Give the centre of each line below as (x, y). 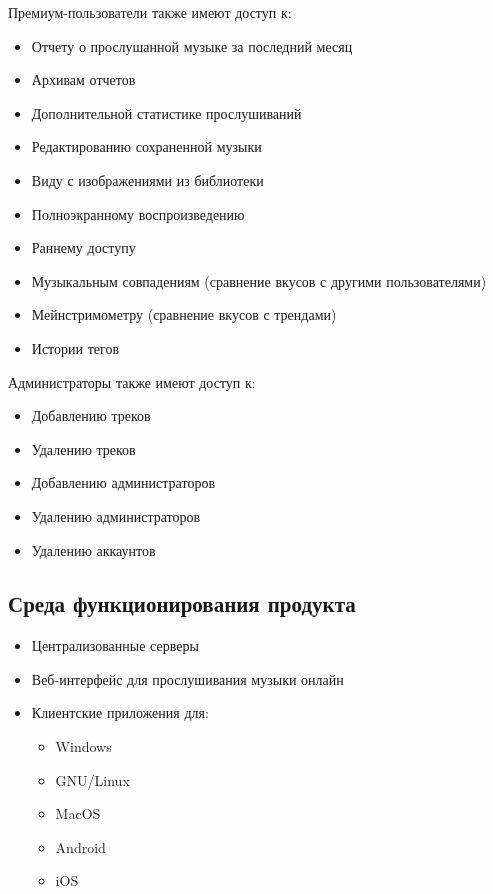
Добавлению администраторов (123, 482)
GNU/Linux (92, 779)
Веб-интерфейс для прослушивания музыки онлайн (187, 678)
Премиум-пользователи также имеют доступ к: (150, 12)
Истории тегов (75, 347)
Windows (83, 746)
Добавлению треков (91, 415)
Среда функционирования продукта (182, 603)
